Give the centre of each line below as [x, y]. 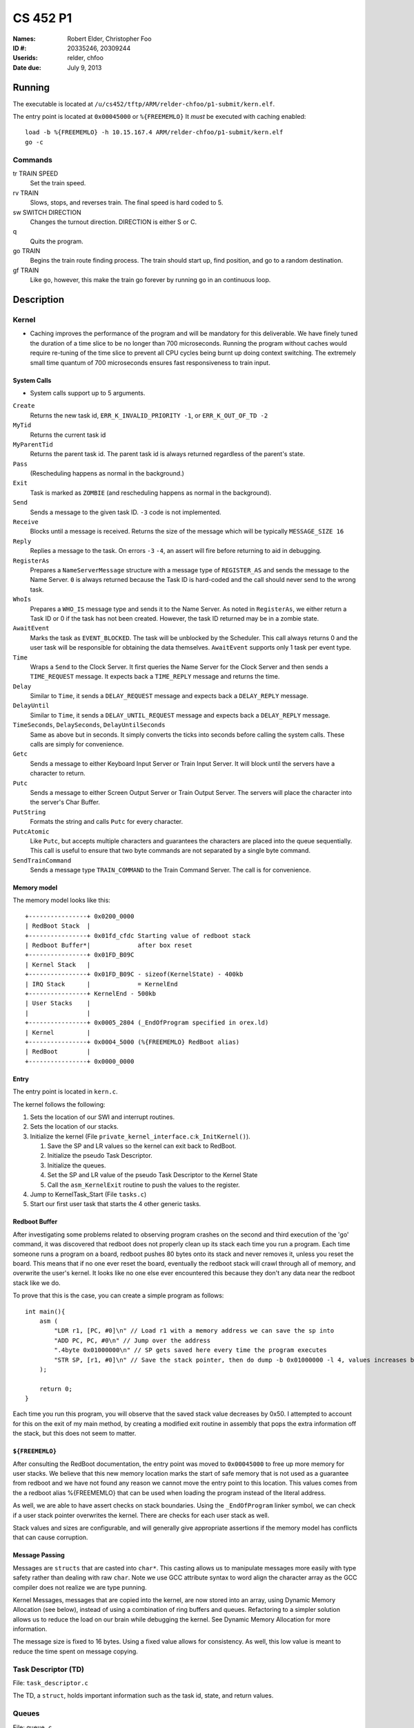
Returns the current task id [68, 435]
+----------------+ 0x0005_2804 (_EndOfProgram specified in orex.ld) [147, 1023]
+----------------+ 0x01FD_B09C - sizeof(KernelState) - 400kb [134, 974]
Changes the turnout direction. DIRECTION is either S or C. [114, 222]
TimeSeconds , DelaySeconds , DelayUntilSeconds [89, 725]
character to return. [58, 773]
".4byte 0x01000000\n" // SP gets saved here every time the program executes [190, 1350]
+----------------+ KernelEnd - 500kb [91, 994]
